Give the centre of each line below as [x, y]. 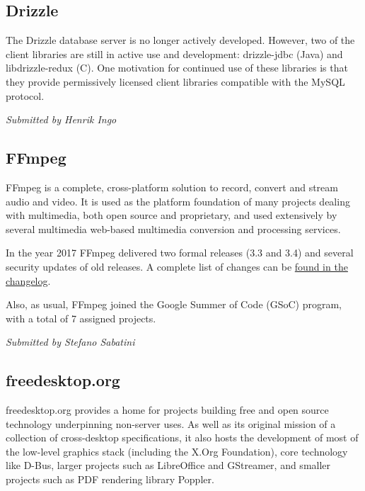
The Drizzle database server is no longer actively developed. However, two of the [180, 40]
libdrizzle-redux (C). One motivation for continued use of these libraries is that [177, 68]
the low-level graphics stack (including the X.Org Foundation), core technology [177, 451]
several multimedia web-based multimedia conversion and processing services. [173, 228]
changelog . [28, 280]
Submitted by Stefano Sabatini [70, 342]
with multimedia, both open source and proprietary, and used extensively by [172, 215]
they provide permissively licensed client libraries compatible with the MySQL [175, 81]
